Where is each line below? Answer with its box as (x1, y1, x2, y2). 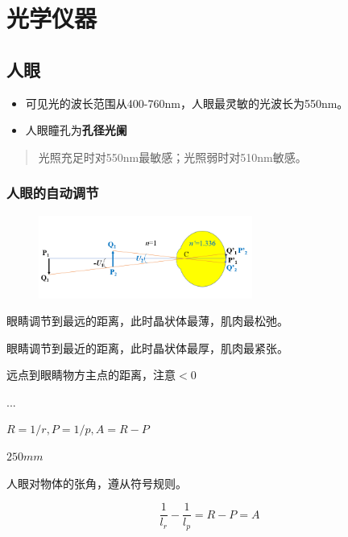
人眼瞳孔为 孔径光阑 (25, 122, 127, 138)
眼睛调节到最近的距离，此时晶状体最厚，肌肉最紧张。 (6, 339, 288, 356)
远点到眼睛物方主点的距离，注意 (6, 366, 176, 383)
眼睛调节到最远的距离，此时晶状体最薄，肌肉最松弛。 (6, 312, 288, 329)
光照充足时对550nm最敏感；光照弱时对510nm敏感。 (38, 148, 307, 165)
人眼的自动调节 (6, 183, 99, 203)
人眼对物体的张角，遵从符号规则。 (6, 474, 187, 491)
